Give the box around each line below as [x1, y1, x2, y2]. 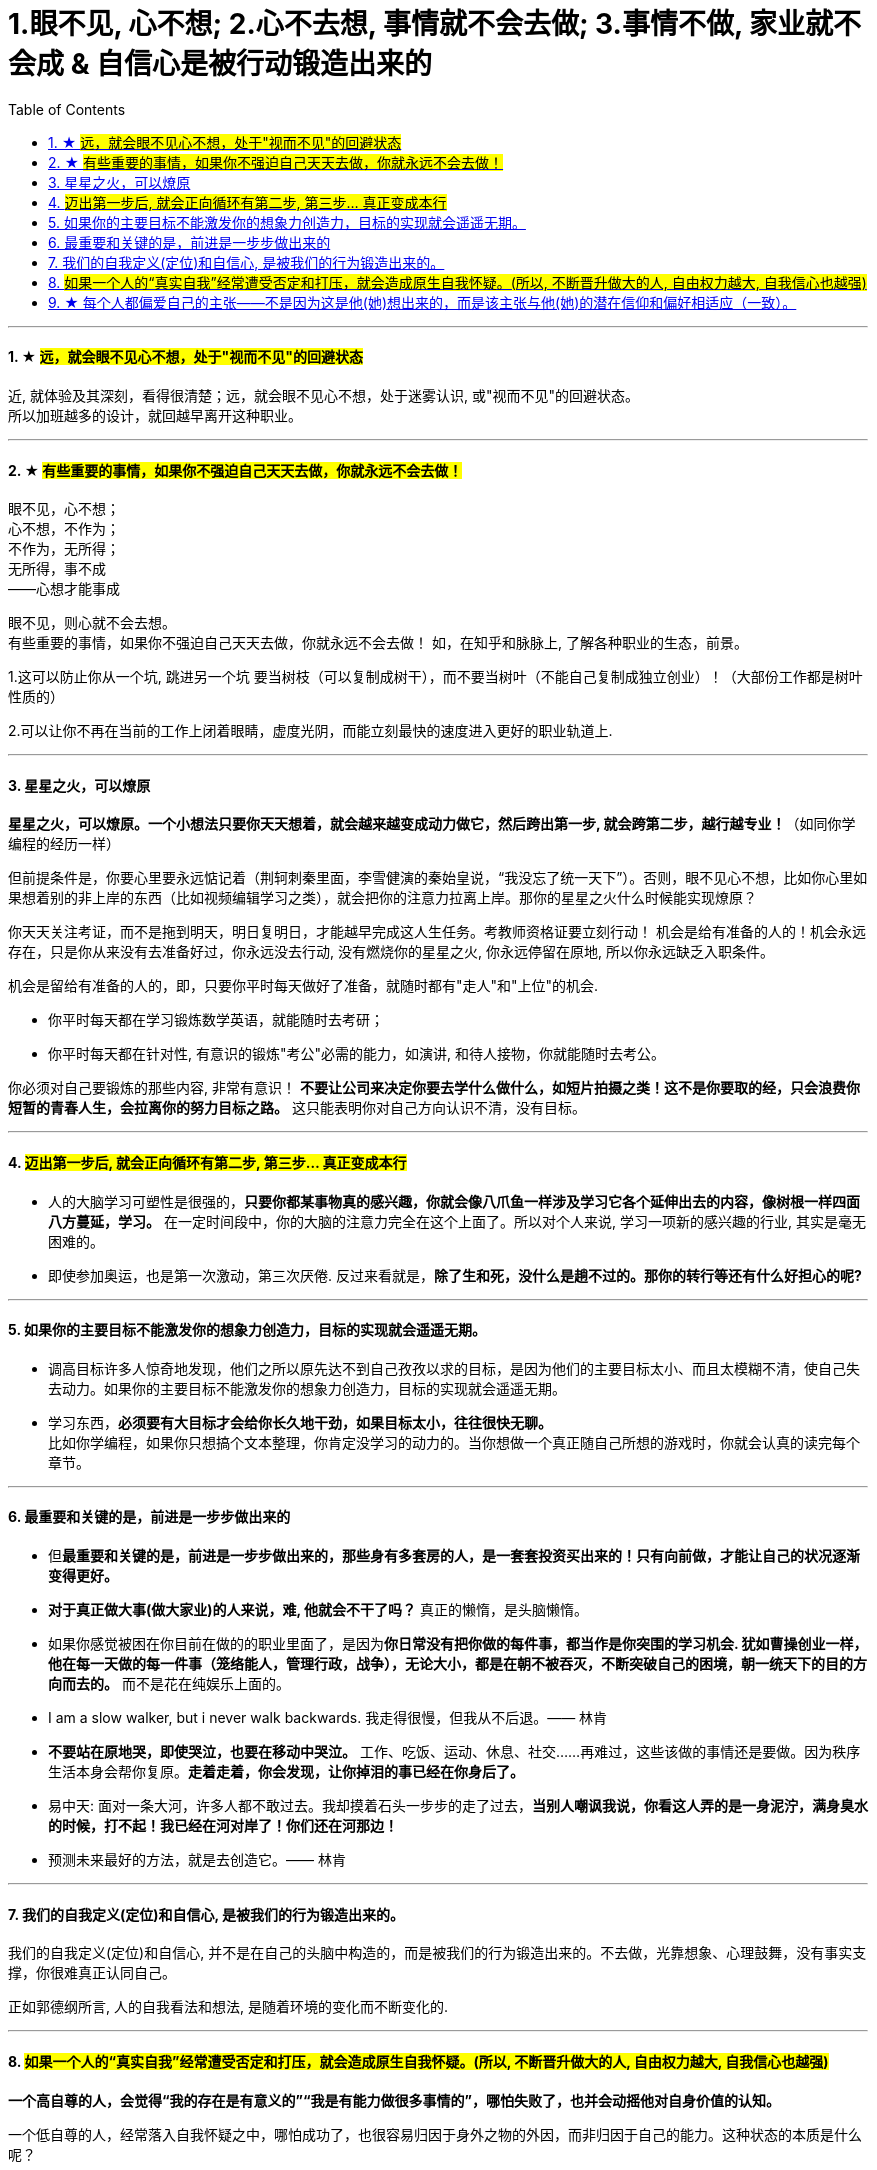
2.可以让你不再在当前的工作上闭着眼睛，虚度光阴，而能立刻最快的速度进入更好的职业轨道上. [8, 722, 613, 740]
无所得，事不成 [8, 560, 106, 578]
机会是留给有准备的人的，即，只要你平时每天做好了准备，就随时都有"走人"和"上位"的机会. [8, 977, 599, 995]
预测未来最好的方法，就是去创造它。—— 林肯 [48, 1851, 346, 1869]
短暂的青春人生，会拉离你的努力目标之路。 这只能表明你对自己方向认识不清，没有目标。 [8, 1099, 586, 1117]
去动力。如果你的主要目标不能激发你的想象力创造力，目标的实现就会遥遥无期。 [48, 1379, 566, 1397]
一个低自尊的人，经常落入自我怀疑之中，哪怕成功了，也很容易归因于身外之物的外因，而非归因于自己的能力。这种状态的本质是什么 [8, 2125, 862, 2143]
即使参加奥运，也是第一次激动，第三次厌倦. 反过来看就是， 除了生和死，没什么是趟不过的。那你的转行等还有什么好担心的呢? [48, 1266, 862, 1284]
